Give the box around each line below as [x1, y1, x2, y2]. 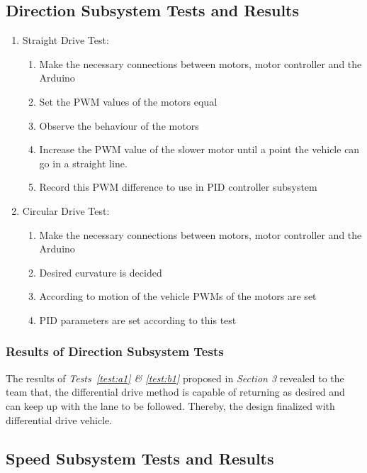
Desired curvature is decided [39, 265, 162, 279]
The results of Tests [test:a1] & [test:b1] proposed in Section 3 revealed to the [6, 370, 344, 385]
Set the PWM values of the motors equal [39, 94, 218, 108]
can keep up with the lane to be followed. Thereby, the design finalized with [6, 398, 335, 413]
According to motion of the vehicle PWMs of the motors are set [39, 289, 317, 304]
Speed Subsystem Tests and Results [6, 447, 274, 469]
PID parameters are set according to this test [39, 312, 237, 327]
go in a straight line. [39, 155, 128, 170]
